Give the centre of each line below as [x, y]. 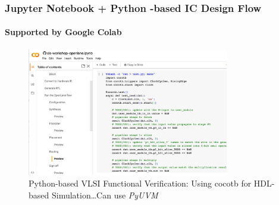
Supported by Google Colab [63, 32]
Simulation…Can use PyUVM [105, 195]
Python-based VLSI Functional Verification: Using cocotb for [140, 183]
